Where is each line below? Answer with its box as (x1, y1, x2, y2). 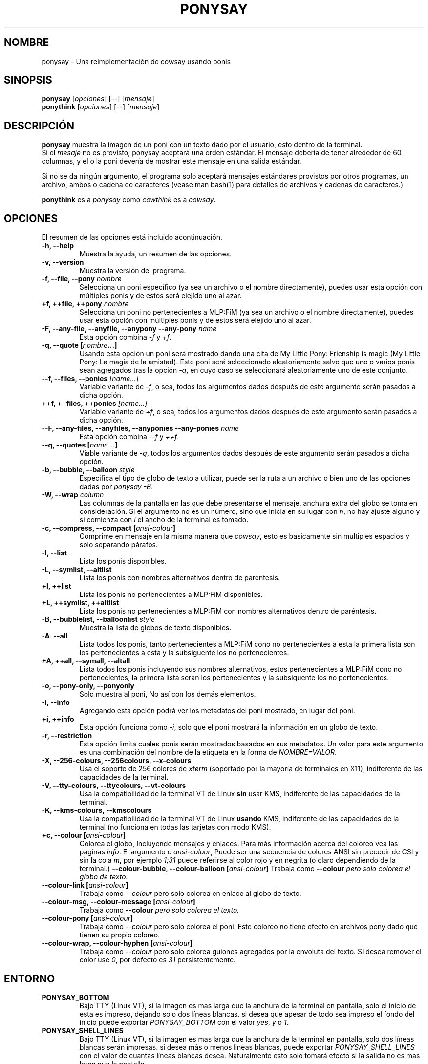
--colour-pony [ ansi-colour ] (42, 914, 133, 923)
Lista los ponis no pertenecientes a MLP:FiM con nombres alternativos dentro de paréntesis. (79, 607, 377, 616)
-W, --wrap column (42, 490, 104, 499)
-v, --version (42, 258, 84, 267)
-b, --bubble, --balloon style (42, 466, 135, 474)
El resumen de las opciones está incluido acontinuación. (42, 233, 223, 242)
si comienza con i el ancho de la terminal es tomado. (79, 515, 249, 524)
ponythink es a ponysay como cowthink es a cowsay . (42, 195, 216, 204)
